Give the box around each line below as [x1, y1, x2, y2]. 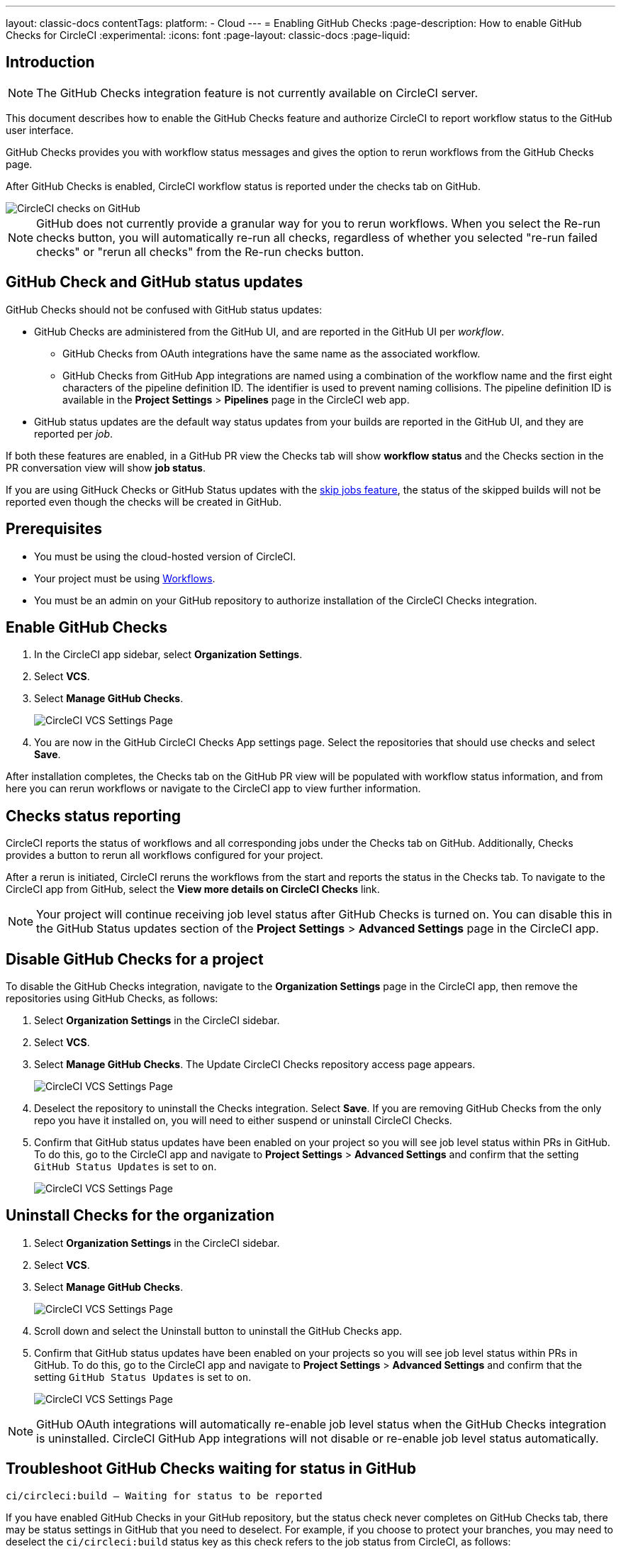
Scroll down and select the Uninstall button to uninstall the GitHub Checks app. [34, 1324, 403, 1337]
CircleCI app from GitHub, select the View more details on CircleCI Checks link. [6, 883, 380, 896]
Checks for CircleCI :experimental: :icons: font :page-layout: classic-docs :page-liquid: [6, 29, 410, 41]
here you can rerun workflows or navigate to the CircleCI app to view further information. [6, 782, 421, 795]
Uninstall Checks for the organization [6, 1206, 275, 1225]
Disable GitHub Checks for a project [6, 950, 264, 968]
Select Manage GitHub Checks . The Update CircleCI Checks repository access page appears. [34, 1058, 476, 1071]
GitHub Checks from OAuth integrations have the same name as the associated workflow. [62, 347, 481, 360]
